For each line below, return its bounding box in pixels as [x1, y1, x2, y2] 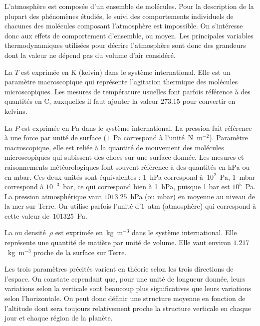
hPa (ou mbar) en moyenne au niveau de [130, 191, 256, 201]
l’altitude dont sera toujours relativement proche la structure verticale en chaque [4, 303, 252, 313]
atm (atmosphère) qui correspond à [148, 201, 256, 211]
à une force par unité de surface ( [4, 132, 106, 143]
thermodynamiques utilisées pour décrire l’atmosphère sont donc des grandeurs [4, 40, 246, 50]
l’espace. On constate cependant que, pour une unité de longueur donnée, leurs [4, 273, 246, 284]
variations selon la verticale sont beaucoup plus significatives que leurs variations [4, 283, 252, 294]
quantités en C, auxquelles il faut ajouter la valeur [4, 96, 159, 106]
